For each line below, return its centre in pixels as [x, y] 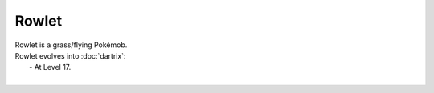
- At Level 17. [50, 67]
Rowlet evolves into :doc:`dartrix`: [70, 55]
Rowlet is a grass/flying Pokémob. [71, 45]
